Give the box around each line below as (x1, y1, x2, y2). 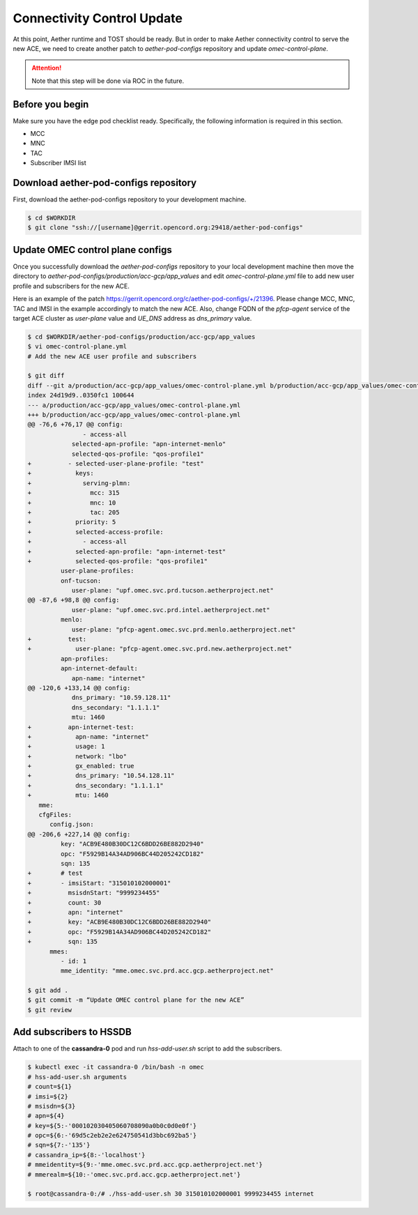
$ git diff (27, 372, 65, 380)
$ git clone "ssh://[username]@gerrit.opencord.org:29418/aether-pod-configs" (27, 224, 303, 231)
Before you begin (13, 98, 89, 110)
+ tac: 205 (27, 508, 120, 516)
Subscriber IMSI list (30, 159, 86, 167)
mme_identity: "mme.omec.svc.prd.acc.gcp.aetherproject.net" (60, 967, 274, 975)
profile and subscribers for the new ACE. (13, 282, 130, 290)
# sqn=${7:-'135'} (27, 1141, 91, 1149)
